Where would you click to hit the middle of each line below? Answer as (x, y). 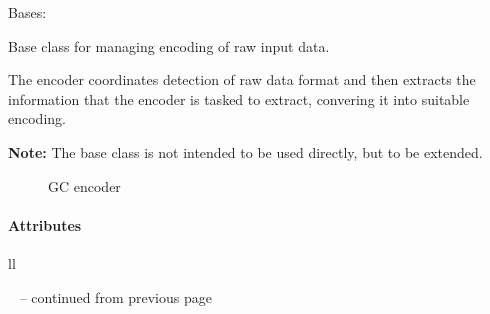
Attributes (45, 224)
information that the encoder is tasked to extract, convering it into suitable (239, 98)
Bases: (27, 12)
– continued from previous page (115, 296)
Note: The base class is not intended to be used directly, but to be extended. (245, 151)
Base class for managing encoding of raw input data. (169, 45)
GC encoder (84, 185)
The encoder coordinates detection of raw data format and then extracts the (242, 79)
